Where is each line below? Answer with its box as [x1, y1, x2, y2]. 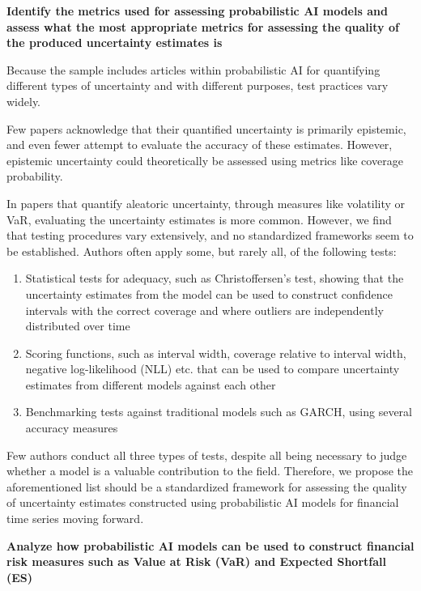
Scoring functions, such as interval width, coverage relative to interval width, [25, 344, 406, 361]
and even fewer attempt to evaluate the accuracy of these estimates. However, [6, 136, 393, 153]
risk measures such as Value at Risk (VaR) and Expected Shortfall [6, 553, 386, 570]
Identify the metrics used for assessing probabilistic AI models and [6, 2, 388, 19]
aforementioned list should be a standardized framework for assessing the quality [6, 478, 407, 495]
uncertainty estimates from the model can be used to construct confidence [25, 285, 393, 302]
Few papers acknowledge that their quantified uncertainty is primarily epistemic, [6, 120, 406, 137]
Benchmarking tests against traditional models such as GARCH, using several [25, 403, 412, 420]
